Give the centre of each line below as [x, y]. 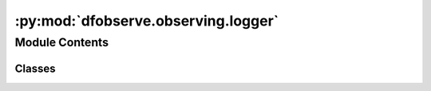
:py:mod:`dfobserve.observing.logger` [147, 21]
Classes [35, 68]
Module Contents [62, 42]
